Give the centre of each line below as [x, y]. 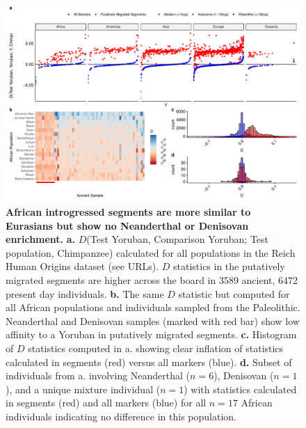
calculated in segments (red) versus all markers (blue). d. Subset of [149, 362]
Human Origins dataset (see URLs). [82, 266]
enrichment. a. [41, 239]
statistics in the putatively [229, 266]
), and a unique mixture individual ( [83, 389]
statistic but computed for [234, 293]
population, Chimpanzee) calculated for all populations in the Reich [151, 252]
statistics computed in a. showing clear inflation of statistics [156, 348]
